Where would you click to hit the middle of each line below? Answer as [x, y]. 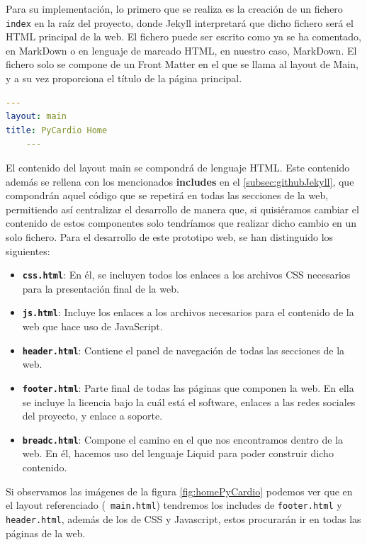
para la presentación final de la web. [101, 288]
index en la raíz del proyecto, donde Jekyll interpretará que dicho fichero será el [180, 22]
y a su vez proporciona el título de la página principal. [124, 78]
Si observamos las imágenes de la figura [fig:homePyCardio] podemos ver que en [179, 491]
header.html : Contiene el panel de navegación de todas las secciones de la [183, 350]
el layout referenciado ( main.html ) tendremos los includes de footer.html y [174, 505]
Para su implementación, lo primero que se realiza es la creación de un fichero [174, 9]
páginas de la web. [46, 533]
